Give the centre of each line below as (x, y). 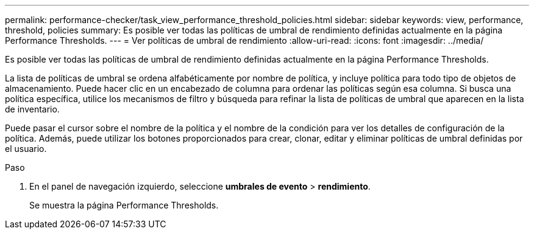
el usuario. (26, 149)
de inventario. (32, 109)
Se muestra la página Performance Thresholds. (124, 205)
